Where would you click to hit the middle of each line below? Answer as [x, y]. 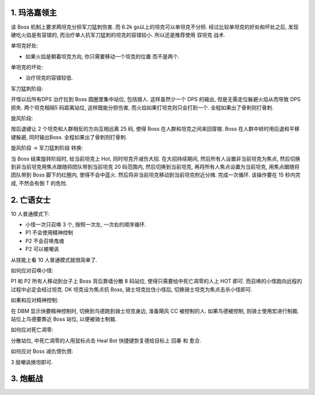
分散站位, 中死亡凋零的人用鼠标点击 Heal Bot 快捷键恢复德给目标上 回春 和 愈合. [106, 340]
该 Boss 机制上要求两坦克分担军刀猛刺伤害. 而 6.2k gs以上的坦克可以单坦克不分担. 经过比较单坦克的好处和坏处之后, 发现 [155, 27]
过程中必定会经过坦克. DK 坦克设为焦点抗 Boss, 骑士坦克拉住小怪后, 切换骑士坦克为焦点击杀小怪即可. [132, 289]
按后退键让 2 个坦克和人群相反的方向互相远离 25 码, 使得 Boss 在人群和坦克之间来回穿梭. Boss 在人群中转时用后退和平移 [155, 129]
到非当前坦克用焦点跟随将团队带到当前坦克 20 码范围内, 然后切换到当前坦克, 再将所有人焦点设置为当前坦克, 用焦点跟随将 [155, 167]
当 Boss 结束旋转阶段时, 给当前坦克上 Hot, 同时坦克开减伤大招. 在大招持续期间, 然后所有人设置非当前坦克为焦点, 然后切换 [155, 158]
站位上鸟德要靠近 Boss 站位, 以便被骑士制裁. [64, 319]
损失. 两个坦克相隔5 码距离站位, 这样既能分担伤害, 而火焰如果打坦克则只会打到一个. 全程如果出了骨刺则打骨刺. [142, 108]
